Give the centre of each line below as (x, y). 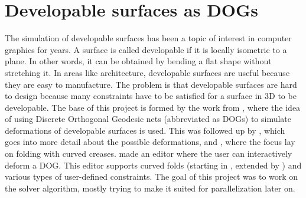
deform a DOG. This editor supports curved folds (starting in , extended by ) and (153, 165)
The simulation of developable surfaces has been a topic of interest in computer (148, 38)
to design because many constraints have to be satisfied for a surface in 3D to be (151, 96)
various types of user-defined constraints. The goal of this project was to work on (152, 176)
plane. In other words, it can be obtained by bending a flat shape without (138, 61)
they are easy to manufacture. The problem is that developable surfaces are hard (151, 84)
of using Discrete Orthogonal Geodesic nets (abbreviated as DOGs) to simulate (148, 119)
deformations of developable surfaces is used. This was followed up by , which (145, 130)
